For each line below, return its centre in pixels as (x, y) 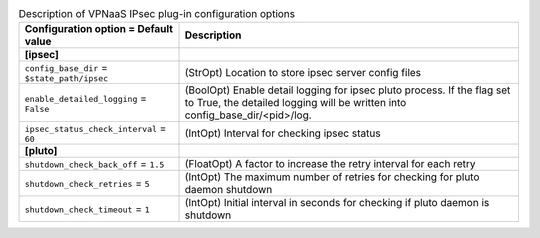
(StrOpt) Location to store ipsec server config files (303, 72)
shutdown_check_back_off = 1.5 (94, 164)
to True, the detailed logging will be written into (295, 103)
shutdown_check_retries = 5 (87, 183)
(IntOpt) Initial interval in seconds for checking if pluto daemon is (337, 203)
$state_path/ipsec (66, 78)
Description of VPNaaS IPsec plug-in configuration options (157, 14)
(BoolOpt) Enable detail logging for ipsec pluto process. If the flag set (347, 90)
